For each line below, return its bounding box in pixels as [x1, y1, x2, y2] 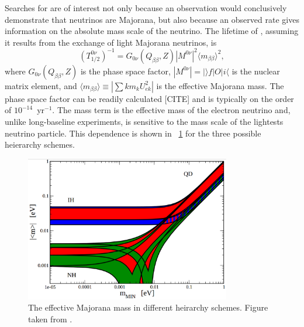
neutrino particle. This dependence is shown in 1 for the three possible [5, 127, 261, 139]
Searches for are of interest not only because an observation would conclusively [5, 2, 287, 13]
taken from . [28, 312, 72, 325]
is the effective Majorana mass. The [156, 79, 284, 91]
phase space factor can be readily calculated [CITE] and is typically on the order [5, 92, 294, 104]
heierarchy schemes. [5, 138, 75, 151]
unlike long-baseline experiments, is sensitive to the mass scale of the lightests [5, 115, 284, 128]
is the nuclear [232, 64, 280, 77]
